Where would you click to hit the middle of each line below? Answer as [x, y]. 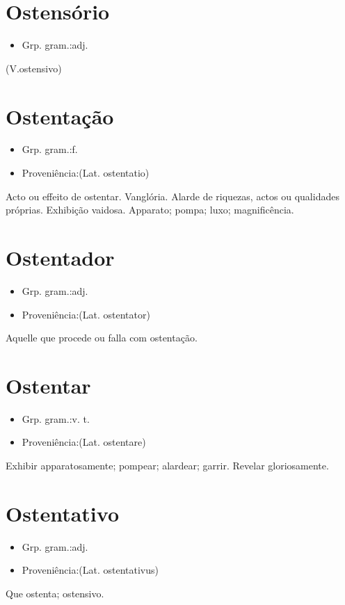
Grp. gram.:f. [50, 149]
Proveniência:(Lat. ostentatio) [86, 173]
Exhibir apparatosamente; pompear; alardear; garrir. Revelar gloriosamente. [167, 466]
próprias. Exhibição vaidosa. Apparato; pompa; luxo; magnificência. [150, 210]
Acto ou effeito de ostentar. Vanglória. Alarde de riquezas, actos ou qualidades [172, 196]
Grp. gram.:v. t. [56, 418]
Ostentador [60, 257]
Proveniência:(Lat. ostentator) [86, 314]
